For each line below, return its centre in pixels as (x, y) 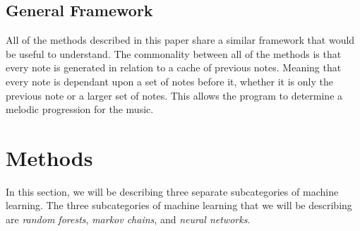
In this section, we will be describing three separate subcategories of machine (172, 191)
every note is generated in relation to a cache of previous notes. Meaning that (174, 67)
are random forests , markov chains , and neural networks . (128, 219)
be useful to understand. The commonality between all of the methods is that (174, 53)
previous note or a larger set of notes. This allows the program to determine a (174, 95)
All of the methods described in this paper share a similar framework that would (180, 40)
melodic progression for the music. (80, 109)
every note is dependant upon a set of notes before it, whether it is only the (169, 81)
